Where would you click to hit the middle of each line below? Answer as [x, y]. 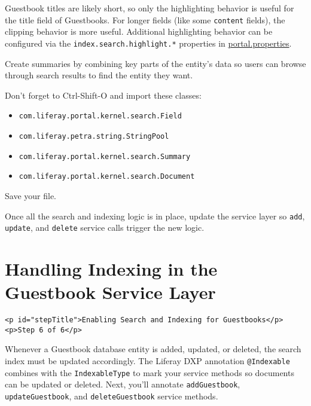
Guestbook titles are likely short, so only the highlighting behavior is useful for [150, 8]
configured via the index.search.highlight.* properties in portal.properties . [148, 43]
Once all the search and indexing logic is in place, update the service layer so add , [155, 216]
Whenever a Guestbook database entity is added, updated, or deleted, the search [153, 349]
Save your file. [31, 195]
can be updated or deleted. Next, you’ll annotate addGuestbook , [123, 384]
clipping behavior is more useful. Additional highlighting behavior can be [139, 31]
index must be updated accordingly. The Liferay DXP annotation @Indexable [147, 361]
